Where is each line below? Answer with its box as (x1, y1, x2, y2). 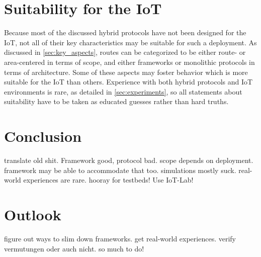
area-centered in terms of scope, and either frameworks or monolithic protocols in (4, 56, 255, 67)
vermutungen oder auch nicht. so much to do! (4, 243, 144, 253)
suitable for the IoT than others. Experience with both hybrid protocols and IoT (4, 76, 253, 87)
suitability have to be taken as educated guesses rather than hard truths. (4, 96, 229, 107)
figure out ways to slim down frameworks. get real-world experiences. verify (4, 233, 236, 243)
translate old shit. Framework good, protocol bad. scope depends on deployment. (4, 155, 253, 165)
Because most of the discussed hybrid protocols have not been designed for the (4, 27, 246, 38)
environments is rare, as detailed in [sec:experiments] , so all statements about (4, 86, 242, 97)
